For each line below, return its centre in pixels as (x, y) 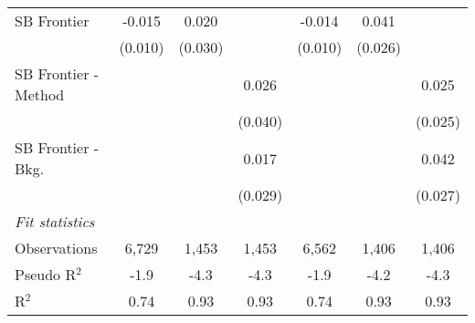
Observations (56, 248)
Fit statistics (55, 221)
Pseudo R (46, 274)
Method (40, 94)
